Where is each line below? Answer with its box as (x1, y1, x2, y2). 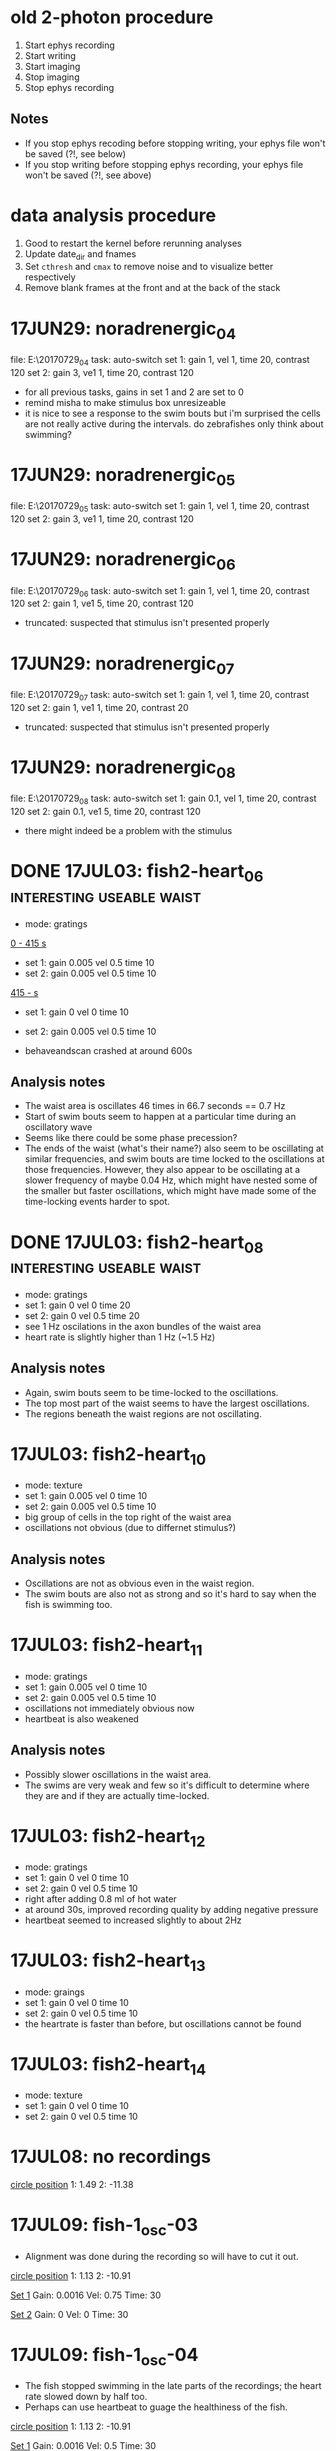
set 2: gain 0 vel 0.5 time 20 (24, 1310, 140, 1321)
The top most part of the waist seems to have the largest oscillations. (24, 1397, 310, 1409)
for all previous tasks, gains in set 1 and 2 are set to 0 (24, 386, 244, 398)
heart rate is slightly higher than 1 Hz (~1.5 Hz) (24, 1331, 216, 1343)
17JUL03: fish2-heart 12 (10, 1824, 206, 1851)
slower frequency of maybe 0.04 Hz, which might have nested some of (24, 1174, 318, 1186)
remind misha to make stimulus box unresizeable (24, 396, 227, 408)
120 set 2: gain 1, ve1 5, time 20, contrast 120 (10, 597, 194, 610)
